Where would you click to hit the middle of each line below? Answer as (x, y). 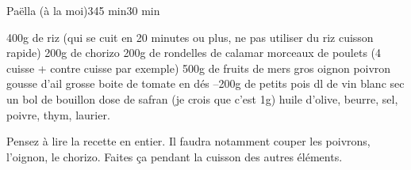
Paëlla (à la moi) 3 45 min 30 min (83, 10)
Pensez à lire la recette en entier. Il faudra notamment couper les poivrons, (188, 141)
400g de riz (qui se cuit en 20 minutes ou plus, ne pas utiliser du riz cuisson (190, 37)
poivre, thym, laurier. (58, 114)
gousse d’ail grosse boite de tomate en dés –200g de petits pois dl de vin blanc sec (205, 83)
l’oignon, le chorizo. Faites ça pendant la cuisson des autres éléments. (175, 156)
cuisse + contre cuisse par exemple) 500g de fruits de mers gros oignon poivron (199, 68)
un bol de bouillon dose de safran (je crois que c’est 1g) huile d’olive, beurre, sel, (202, 98)
